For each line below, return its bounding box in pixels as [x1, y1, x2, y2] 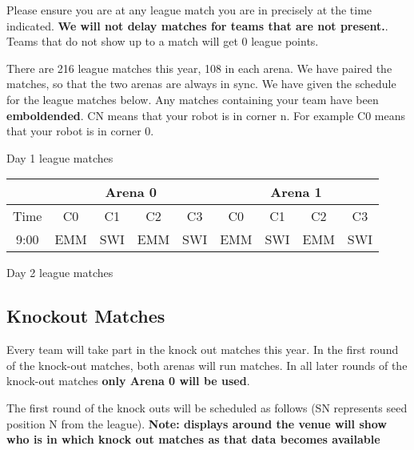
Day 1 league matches [6, 149, 113, 166]
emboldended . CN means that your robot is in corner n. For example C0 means [6, 106, 406, 123]
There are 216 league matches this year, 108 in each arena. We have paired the [6, 59, 392, 76]
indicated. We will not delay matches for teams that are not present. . [6, 17, 388, 34]
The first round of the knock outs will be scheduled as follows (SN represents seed [6, 399, 408, 416]
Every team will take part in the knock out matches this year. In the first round [6, 341, 399, 358]
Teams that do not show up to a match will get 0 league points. [6, 33, 319, 50]
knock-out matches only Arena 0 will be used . [6, 372, 250, 389]
